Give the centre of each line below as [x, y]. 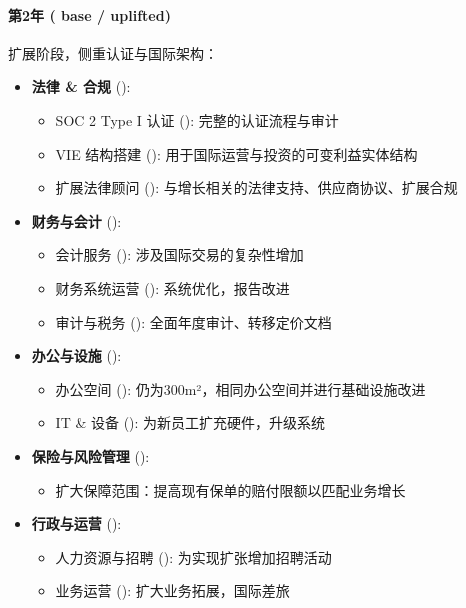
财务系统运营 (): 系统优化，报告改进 [172, 287]
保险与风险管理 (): [90, 455]
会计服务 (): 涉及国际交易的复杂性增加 [179, 254]
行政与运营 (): [76, 523]
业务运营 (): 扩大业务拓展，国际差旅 [172, 590]
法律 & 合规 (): [81, 86]
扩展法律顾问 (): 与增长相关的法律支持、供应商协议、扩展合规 [256, 187]
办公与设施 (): [76, 355]
